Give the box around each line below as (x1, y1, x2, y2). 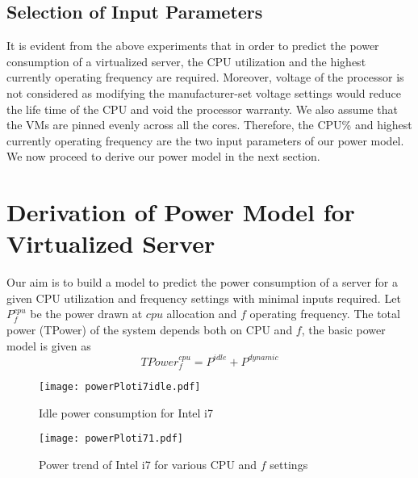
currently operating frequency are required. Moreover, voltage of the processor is (6, 69, 404, 86)
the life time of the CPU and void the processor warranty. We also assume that (6, 100, 398, 117)
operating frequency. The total (249, 305, 400, 322)
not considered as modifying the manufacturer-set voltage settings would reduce (6, 84, 401, 101)
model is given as (6, 337, 91, 354)
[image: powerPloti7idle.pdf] (39, 381, 201, 393)
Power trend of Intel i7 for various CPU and (39, 456, 257, 473)
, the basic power (301, 321, 386, 338)
